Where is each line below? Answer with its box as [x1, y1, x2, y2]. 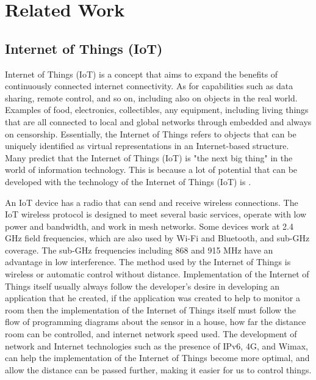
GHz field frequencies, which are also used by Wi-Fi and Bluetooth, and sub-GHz [5, 232, 310, 244]
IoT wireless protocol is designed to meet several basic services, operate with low [5, 208, 307, 221]
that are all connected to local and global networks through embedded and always [5, 115, 312, 128]
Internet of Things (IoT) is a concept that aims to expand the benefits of [5, 67, 278, 80]
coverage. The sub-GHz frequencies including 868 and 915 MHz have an [5, 243, 273, 256]
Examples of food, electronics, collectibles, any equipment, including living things [5, 103, 309, 116]
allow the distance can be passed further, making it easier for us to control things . [5, 363, 312, 376]
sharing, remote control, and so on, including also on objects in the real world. [5, 91, 298, 104]
